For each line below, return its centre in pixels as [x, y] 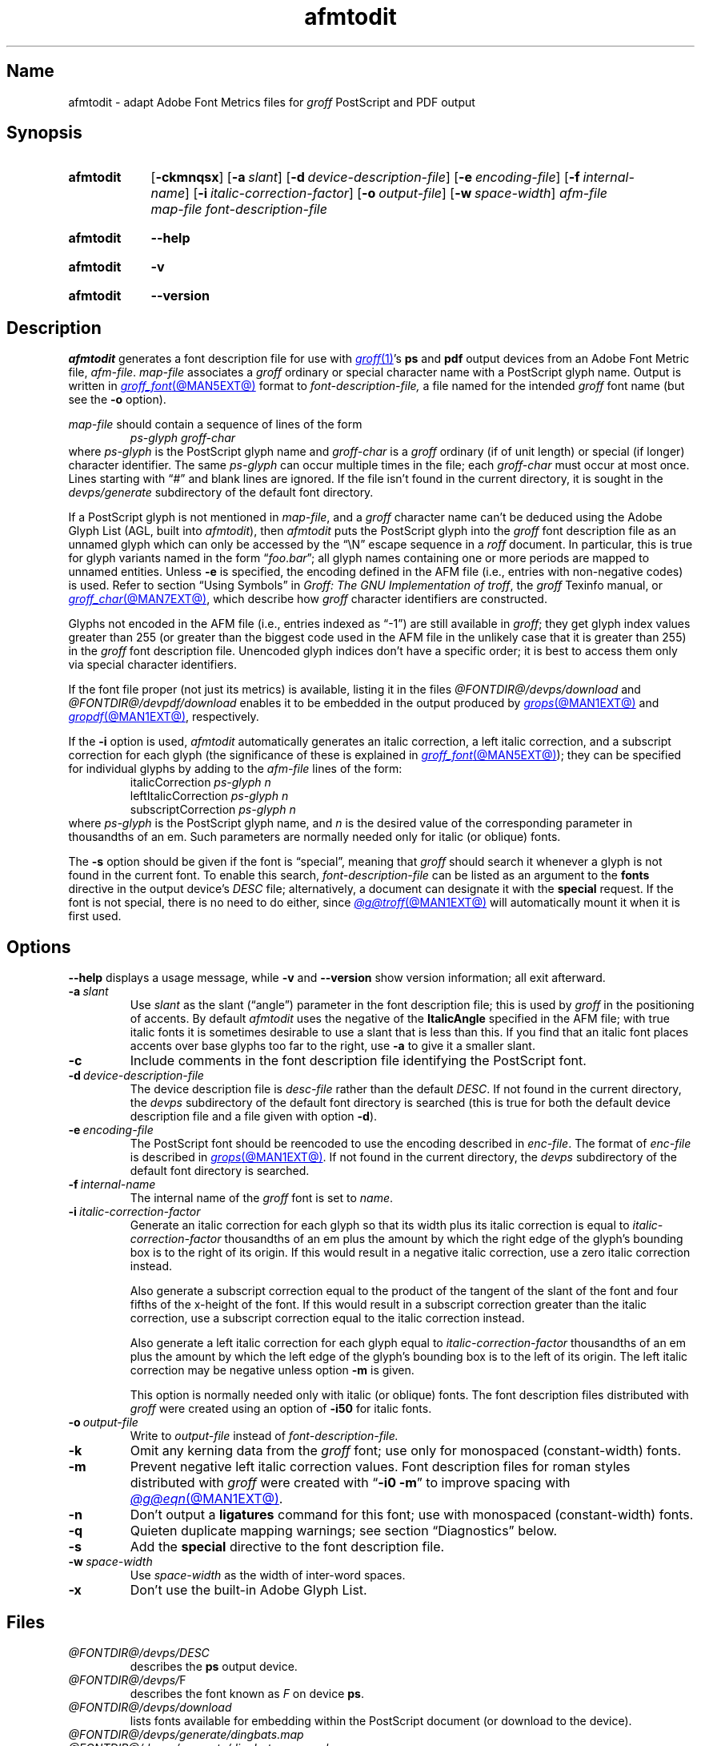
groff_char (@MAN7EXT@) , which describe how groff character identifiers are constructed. [308, 599]
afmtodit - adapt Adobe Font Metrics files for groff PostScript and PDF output [272, 102]
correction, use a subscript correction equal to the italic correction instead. [327, 1318]
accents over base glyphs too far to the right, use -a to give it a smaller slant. [332, 1046]
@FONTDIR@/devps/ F [127, 1680]
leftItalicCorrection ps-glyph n [209, 796]
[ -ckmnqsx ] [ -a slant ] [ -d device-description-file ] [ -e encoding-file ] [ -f [365, 177]
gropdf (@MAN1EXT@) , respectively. [164, 717]
